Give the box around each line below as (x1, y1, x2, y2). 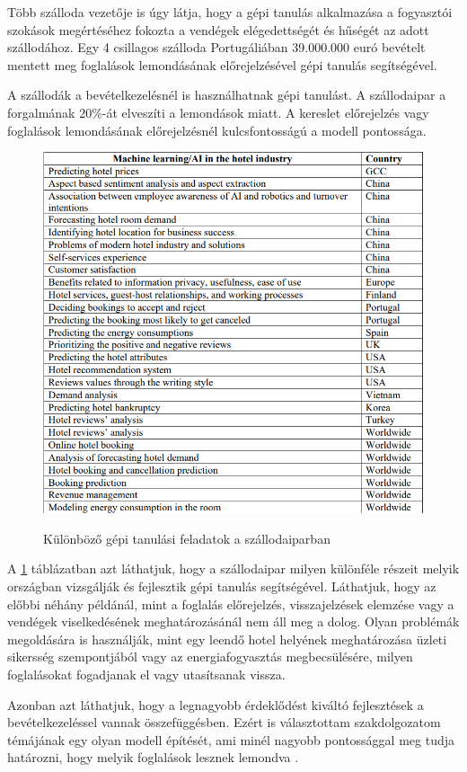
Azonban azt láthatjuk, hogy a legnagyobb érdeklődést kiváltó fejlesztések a (7, 695, 424, 714)
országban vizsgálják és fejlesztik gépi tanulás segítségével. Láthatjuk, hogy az (7, 577, 436, 596)
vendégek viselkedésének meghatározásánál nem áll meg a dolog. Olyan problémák (7, 612, 460, 631)
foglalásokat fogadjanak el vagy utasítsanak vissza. (7, 665, 286, 684)
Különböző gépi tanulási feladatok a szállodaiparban (43, 528, 330, 547)
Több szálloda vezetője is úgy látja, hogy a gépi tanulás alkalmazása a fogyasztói (7, 3, 453, 21)
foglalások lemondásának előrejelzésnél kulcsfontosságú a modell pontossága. (7, 120, 427, 139)
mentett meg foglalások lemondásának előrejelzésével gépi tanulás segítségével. (7, 55, 437, 74)
